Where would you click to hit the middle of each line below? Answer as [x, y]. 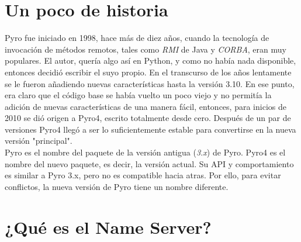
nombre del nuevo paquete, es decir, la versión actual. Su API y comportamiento [149, 163]
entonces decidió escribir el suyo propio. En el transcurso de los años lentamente [148, 72]
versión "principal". [39, 141]
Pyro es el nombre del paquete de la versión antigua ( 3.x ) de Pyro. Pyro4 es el [145, 152]
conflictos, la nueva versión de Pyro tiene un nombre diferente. [117, 186]
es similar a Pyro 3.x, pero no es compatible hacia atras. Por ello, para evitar [143, 175]
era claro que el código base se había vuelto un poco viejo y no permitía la [138, 95]
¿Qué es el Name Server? [108, 227]
